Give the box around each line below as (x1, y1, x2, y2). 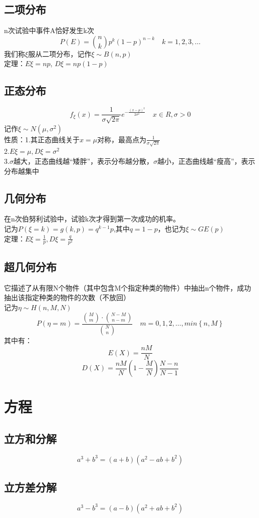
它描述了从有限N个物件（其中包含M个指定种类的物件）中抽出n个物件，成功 (4, 282, 251, 293)
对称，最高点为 (97, 134, 147, 144)
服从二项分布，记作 (28, 48, 92, 59)
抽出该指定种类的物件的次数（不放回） (4, 292, 130, 303)
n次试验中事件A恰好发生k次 (4, 25, 94, 36)
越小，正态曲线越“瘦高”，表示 (157, 155, 255, 166)
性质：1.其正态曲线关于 (4, 134, 80, 144)
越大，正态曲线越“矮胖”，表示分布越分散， (13, 155, 154, 166)
